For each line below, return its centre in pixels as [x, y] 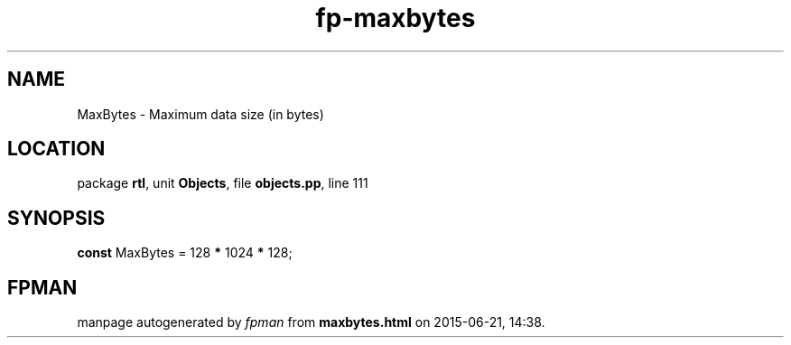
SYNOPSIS [56, 218]
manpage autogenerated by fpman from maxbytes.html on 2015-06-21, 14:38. [311, 322]
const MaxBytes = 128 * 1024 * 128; [185, 253]
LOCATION [56, 149]
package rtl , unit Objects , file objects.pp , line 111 [223, 183]
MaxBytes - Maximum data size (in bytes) [200, 114]
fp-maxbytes [395, 18]
